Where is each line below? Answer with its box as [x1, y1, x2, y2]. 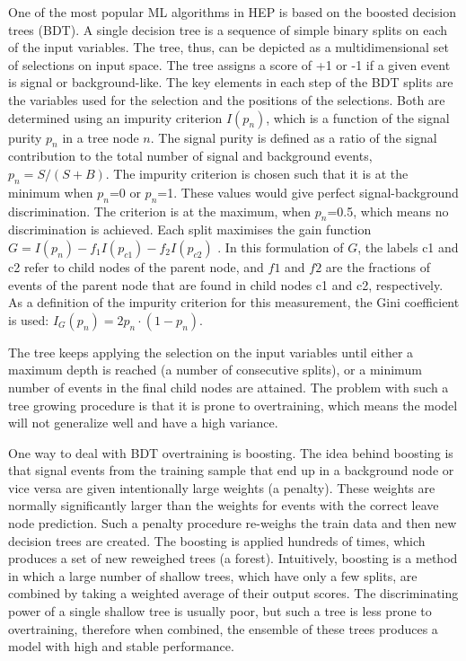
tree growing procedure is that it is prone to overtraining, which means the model [8, 395, 458, 414]
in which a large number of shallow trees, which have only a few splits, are [8, 566, 418, 585]
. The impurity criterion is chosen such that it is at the [105, 163, 409, 182]
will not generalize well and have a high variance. [8, 413, 278, 432]
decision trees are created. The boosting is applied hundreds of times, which [8, 531, 426, 550]
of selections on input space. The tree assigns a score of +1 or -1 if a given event [8, 55, 451, 74]
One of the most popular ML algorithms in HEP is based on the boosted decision [8, 3, 456, 21]
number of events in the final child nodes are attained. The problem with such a [8, 377, 449, 396]
